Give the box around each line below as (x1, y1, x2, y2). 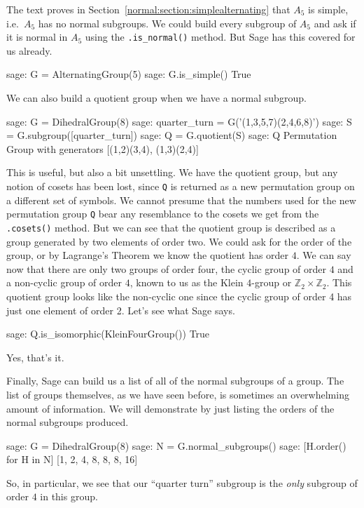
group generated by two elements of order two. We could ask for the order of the (6, 234, 352, 248)
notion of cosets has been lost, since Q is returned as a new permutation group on (6, 179, 355, 193)
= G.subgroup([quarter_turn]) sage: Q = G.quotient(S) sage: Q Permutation (6, 128, 337, 142)
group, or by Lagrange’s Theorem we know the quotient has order (6, 248, 289, 262)
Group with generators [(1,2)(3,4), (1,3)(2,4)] (6, 141, 199, 156)
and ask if (314, 15, 356, 30)
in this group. (40, 489, 98, 504)
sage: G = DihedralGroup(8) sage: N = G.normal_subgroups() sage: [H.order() (6, 438, 346, 453)
